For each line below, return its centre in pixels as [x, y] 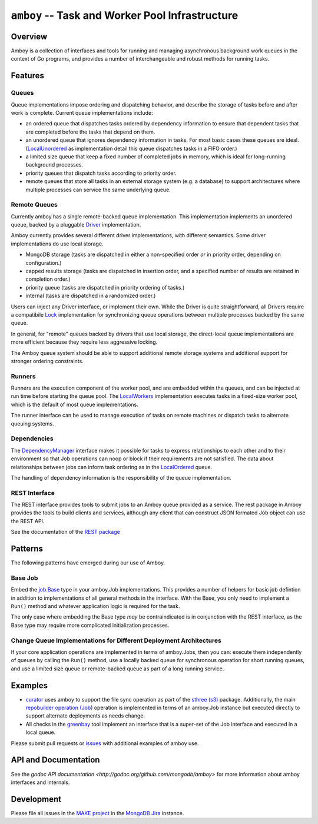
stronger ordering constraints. [47, 361]
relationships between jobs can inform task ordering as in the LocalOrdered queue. [112, 467]
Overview [29, 36]
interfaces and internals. [40, 782]
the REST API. [28, 521]
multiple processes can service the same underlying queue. [98, 190]
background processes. [54, 165]
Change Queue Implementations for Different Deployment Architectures [116, 640]
